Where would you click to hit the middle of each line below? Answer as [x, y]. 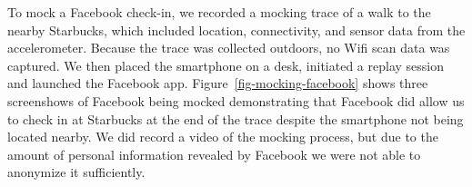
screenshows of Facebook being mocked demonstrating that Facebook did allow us [236, 100]
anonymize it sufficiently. [76, 172]
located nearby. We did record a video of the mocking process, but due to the [223, 137]
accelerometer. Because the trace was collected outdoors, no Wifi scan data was [229, 48]
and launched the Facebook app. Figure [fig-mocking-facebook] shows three [218, 83]
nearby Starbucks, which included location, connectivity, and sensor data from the [236, 30]
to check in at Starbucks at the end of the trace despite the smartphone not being [236, 118]
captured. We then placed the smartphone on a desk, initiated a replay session [226, 65]
